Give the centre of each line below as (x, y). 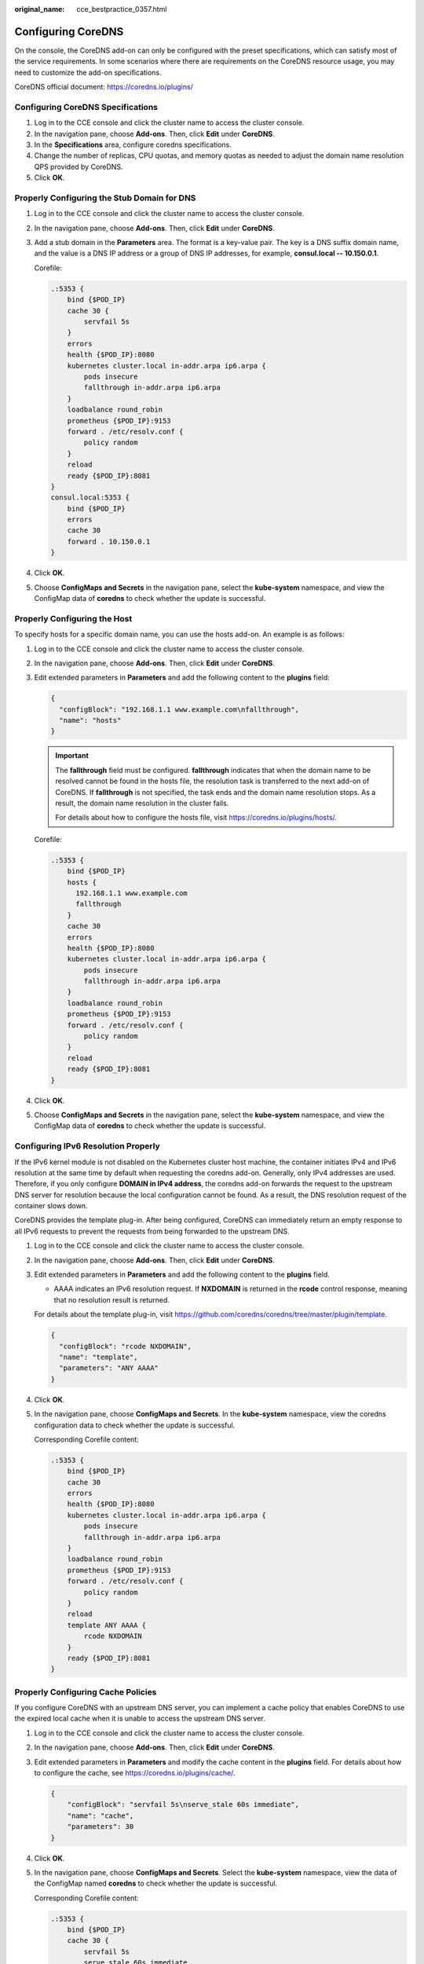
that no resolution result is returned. (112, 1299)
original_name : (40, 9)
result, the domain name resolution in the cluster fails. (142, 803)
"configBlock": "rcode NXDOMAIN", (126, 1346)
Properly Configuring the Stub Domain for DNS (105, 198)
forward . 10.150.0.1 (109, 541)
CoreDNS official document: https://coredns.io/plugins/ (104, 87)
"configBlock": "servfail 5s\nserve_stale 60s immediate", (183, 1805)
